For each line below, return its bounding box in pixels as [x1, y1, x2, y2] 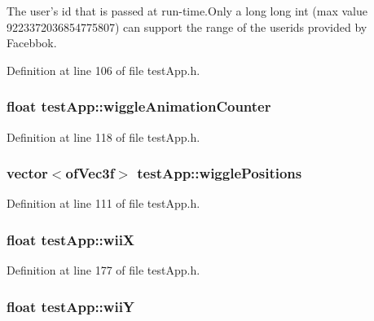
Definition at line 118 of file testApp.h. [7, 128, 200, 145]
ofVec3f [65, 163, 115, 183]
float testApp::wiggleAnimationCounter [7, 96, 271, 117]
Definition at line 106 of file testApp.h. [7, 61, 200, 78]
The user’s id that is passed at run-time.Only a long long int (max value [7, 2, 368, 19]
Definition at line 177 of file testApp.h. [7, 262, 200, 279]
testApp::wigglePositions [137, 163, 302, 183]
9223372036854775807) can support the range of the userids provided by [7, 18, 367, 35]
